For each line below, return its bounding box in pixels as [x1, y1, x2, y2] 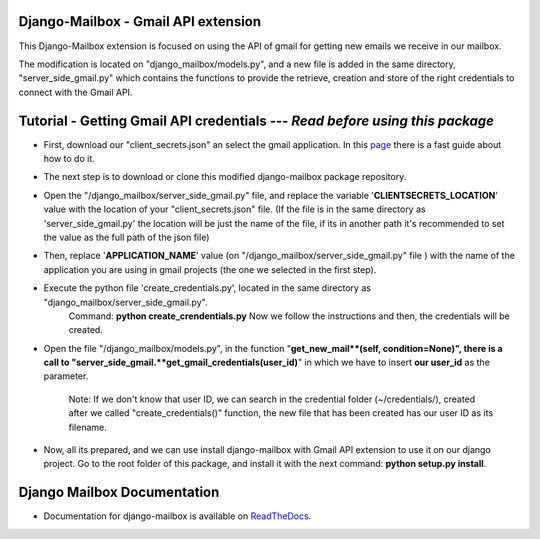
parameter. [43, 370, 89, 382]
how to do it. [43, 152, 95, 164]
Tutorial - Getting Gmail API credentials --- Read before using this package [18, 112, 495, 129]
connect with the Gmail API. [18, 86, 133, 98]
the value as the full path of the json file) [43, 231, 210, 243]
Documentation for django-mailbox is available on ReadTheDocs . [43, 510, 312, 522]
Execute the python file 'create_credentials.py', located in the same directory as [43, 282, 372, 294]
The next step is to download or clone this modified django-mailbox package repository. [43, 171, 407, 183]
